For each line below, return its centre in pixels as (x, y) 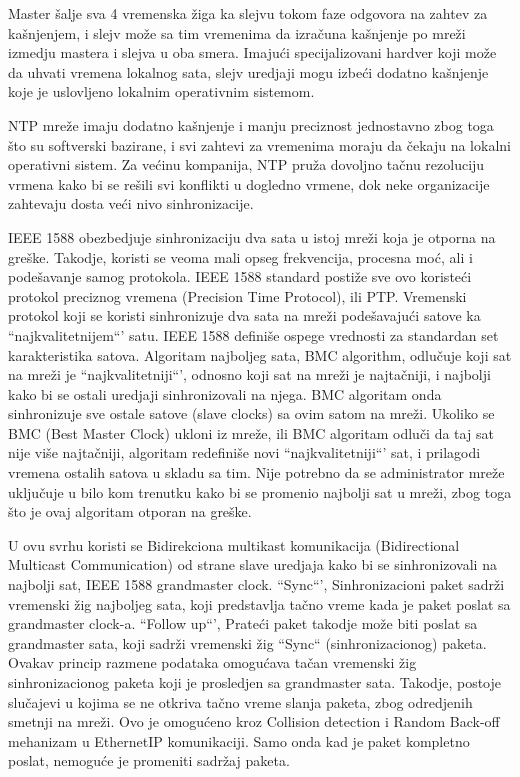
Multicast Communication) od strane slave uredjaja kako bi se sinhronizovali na (252, 564)
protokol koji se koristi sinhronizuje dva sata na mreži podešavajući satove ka (244, 315)
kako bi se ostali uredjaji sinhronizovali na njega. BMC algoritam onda (225, 393)
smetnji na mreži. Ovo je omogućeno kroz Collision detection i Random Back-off (254, 721)
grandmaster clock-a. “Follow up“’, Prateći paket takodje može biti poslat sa (243, 623)
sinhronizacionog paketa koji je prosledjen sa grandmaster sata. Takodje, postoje (254, 682)
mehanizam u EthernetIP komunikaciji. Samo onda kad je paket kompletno (239, 740)
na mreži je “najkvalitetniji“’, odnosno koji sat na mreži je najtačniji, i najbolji (249, 374)
